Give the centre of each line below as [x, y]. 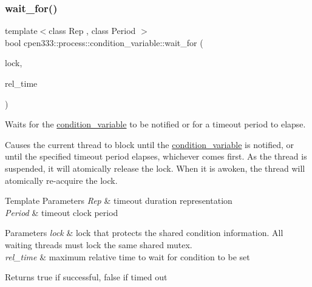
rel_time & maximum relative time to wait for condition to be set [127, 256]
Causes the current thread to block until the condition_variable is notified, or [150, 144]
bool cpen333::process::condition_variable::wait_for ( [104, 42]
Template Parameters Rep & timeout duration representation [119, 201]
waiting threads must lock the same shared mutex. [99, 244]
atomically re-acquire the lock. [61, 180]
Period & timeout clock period [62, 212]
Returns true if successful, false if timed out [86, 277]
